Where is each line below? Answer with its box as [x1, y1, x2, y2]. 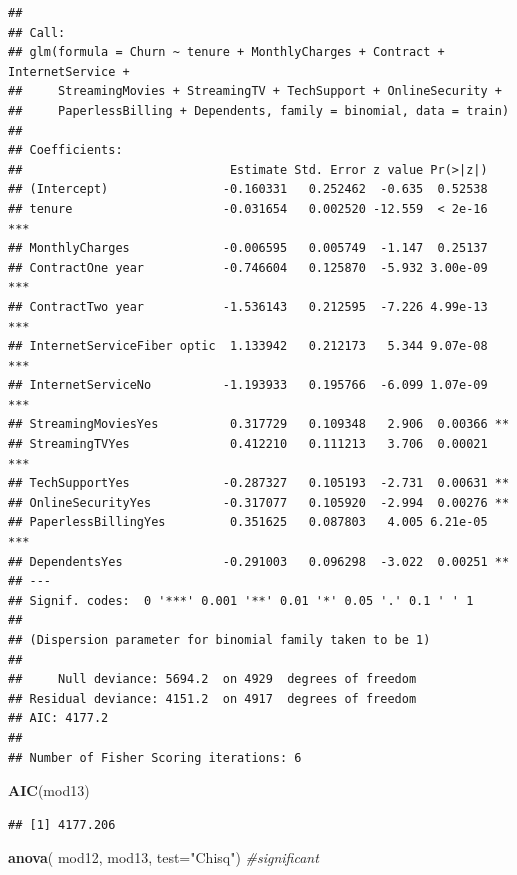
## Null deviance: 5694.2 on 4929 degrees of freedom [8, 672, 417, 687]
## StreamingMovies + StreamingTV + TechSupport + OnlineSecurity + [8, 84, 502, 99]
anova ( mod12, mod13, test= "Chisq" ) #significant [8, 847, 319, 868]
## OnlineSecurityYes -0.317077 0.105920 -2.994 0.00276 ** [8, 495, 510, 510]
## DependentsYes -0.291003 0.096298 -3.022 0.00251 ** [8, 554, 510, 569]
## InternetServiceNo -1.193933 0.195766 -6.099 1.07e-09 [8, 378, 488, 393]
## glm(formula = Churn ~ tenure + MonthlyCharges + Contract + [8, 45, 445, 60]
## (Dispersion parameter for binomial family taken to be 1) [8, 633, 431, 647]
